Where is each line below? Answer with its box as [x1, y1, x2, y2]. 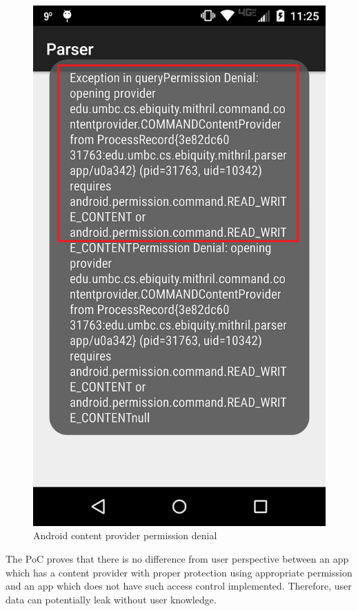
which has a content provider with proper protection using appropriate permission [6, 565, 352, 579]
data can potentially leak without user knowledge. [6, 592, 217, 606]
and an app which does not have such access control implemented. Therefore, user [6, 579, 352, 593]
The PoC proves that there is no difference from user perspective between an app [6, 551, 349, 565]
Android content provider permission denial [33, 528, 217, 543]
